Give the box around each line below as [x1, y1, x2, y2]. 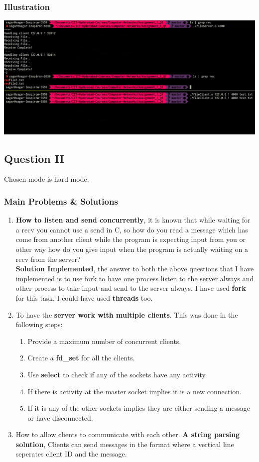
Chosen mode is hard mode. [4, 174, 89, 184]
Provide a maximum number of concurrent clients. [27, 336, 181, 346]
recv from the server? [15, 253, 81, 264]
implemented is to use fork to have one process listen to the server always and [15, 273, 254, 283]
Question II [4, 150, 64, 166]
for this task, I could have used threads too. [15, 292, 153, 303]
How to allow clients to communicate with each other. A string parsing [15, 429, 240, 440]
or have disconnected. [27, 412, 93, 423]
